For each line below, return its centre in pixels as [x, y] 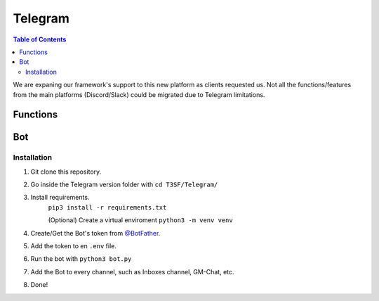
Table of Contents [40, 39]
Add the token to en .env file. [74, 246]
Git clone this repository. [66, 172]
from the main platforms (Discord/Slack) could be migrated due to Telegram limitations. [139, 94]
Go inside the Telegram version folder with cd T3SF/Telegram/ [124, 185]
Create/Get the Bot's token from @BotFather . [95, 233]
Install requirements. [60, 198]
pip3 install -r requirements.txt [107, 207]
